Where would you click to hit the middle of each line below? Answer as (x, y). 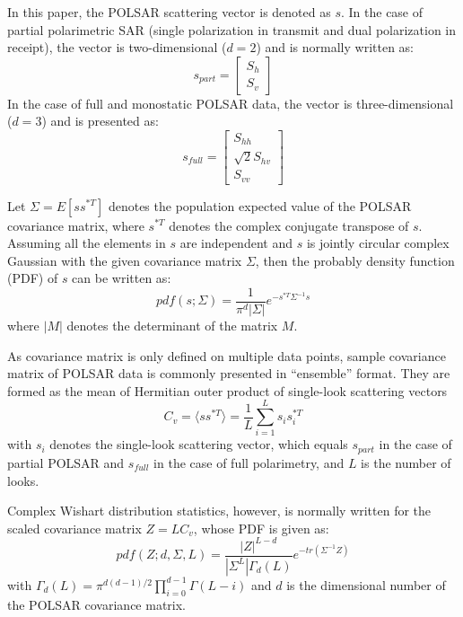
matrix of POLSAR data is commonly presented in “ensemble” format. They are (229, 373)
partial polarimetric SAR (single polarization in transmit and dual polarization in (232, 29)
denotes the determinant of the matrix (172, 325)
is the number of (406, 462)
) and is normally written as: (335, 47)
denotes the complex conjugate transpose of (289, 225)
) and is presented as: (100, 121)
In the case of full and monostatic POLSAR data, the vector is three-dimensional (231, 103)
